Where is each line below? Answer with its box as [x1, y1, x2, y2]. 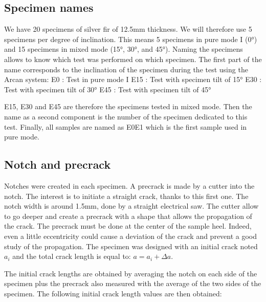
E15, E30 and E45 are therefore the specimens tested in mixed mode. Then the [4, 101, 252, 112]
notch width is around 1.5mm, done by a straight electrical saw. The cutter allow [4, 200, 259, 211]
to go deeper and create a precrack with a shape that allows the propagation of [4, 210, 252, 221]
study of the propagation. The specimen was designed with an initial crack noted [4, 240, 258, 251]
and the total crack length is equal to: [12, 251, 131, 261]
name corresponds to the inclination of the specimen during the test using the [4, 64, 248, 74]
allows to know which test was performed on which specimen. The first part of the [4, 53, 262, 64]
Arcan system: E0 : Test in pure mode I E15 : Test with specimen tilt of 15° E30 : [4, 74, 262, 85]
